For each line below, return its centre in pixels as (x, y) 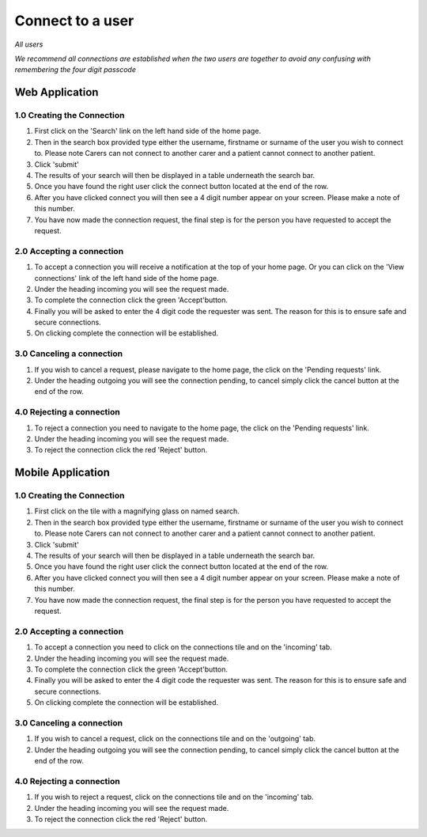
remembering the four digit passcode (75, 70)
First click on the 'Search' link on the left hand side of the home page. (147, 131)
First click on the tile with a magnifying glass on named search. (137, 511)
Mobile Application (62, 473)
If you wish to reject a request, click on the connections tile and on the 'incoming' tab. (174, 797)
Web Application (57, 92)
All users (29, 44)
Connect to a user (74, 21)
